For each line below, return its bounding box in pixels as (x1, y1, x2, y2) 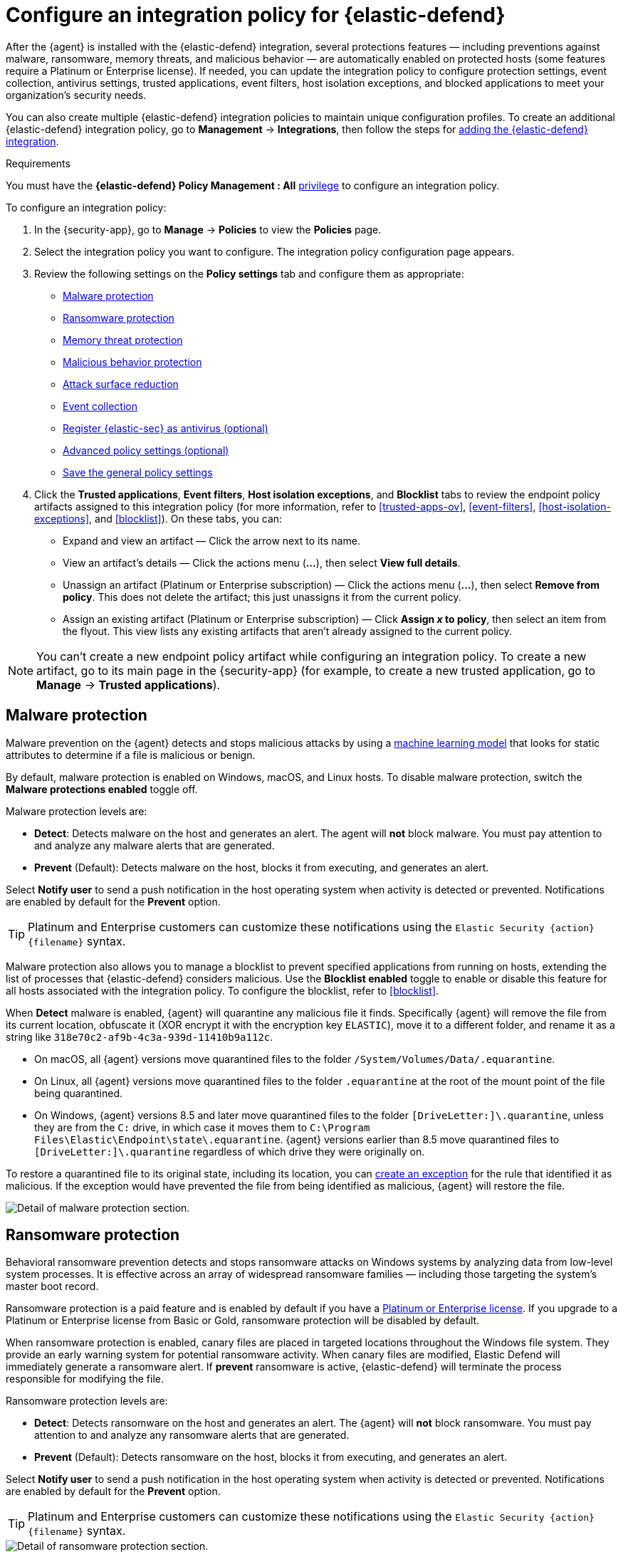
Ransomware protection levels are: (6, 1395, 168, 1407)
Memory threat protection (63, 333, 183, 346)
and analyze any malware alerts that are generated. (34, 839, 275, 851)
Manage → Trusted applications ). (36, 677, 221, 692)
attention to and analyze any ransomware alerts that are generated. (34, 1429, 350, 1442)
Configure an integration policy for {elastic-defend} (6, 3, 506, 27)
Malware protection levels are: (6, 804, 147, 817)
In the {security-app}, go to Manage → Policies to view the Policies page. (34, 223, 382, 236)
